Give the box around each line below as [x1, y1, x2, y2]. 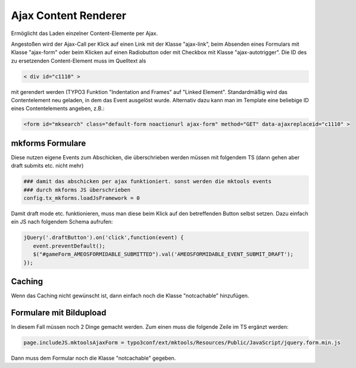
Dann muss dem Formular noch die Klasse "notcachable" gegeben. [11, 354, 176, 362]
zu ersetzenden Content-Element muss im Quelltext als [11, 57, 146, 64]
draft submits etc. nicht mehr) [11, 162, 84, 169]
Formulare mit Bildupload [11, 307, 107, 317]
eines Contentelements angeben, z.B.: [11, 105, 105, 112]
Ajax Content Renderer [11, 9, 127, 22]
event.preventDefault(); [33, 243, 105, 249]
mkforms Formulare [11, 138, 86, 148]
